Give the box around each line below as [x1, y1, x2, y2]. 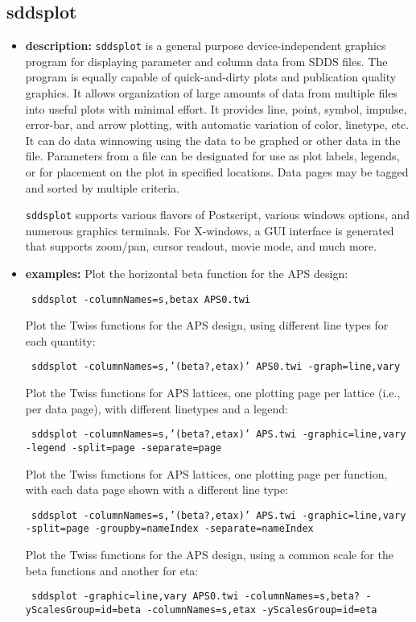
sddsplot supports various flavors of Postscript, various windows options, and [25, 206, 410, 223]
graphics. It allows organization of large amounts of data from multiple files [25, 85, 397, 102]
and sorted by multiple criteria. [25, 179, 179, 196]
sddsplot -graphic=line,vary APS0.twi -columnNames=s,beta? [31, 591, 360, 603]
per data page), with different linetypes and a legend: [25, 400, 288, 417]
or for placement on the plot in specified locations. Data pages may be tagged [25, 164, 409, 180]
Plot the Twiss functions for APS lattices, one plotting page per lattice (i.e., [25, 384, 401, 401]
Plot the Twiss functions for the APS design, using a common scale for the [25, 546, 393, 563]
